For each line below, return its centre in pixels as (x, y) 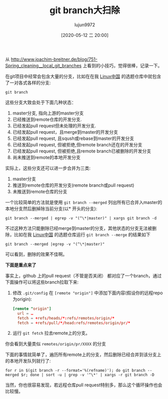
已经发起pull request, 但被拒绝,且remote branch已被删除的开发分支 (82, 151)
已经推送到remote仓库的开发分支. (47, 119)
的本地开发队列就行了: (28, 361)
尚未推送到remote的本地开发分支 (46, 157)
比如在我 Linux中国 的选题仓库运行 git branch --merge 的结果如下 (82, 234)
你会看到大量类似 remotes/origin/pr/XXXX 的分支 (56, 344)
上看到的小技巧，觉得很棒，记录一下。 (122, 65)
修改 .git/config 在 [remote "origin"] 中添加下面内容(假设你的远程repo (88, 293)
